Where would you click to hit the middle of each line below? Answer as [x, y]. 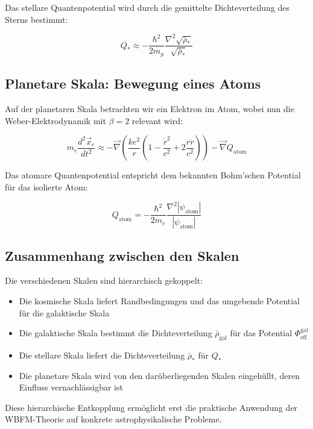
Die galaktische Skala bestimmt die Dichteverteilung [115, 333]
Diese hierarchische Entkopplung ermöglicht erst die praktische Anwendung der [151, 407]
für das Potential [261, 333]
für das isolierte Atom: [46, 186]
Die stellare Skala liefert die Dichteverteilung [102, 355]
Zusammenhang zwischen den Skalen [122, 255]
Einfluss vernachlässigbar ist [71, 387]
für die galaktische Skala [64, 312]
